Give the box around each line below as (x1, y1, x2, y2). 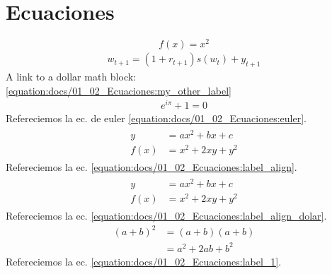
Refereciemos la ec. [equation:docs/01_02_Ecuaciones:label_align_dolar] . (6, 208, 327, 223)
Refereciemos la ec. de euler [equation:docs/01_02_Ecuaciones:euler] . (6, 111, 307, 126)
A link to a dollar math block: (6, 69, 137, 84)
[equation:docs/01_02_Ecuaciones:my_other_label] (6, 83, 231, 97)
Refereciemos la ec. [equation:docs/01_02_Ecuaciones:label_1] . (6, 254, 282, 268)
